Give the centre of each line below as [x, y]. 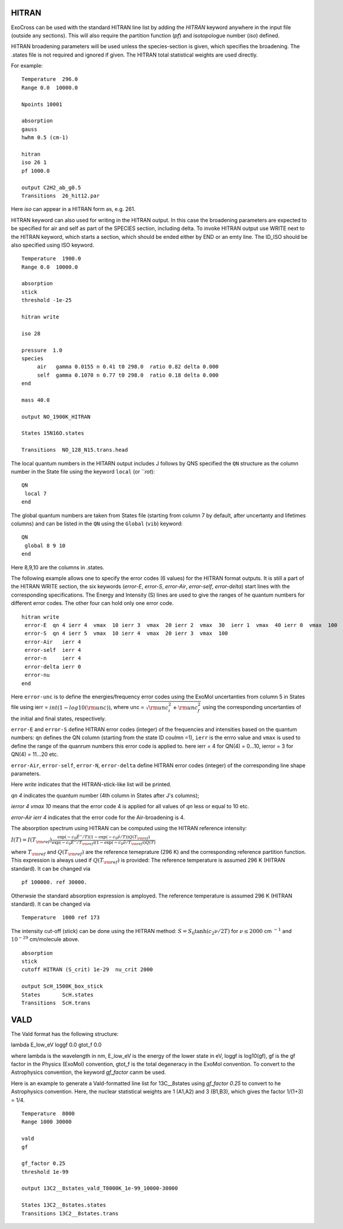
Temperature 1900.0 [51, 259]
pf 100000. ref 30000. [55, 882]
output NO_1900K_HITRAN [56, 417]
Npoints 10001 [42, 104]
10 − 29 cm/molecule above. [45, 939]
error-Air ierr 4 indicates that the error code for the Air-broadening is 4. [98, 817]
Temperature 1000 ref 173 [61, 918]
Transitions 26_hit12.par [61, 196]
